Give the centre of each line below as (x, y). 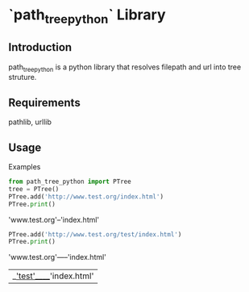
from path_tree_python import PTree (70, 182)
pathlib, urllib (30, 122)
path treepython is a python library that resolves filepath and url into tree (125, 68)
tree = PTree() (34, 189)
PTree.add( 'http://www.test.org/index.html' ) (86, 196)
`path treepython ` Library (87, 16)
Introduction (40, 47)
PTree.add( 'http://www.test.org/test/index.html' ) (95, 234)
